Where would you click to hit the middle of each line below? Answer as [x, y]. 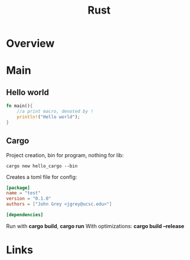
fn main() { [19, 106]
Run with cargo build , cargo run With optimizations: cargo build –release [95, 226]
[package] [18, 188]
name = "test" [24, 193]
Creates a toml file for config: [42, 177]
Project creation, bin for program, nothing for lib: [65, 155]
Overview [30, 43]
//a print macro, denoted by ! [55, 112]
